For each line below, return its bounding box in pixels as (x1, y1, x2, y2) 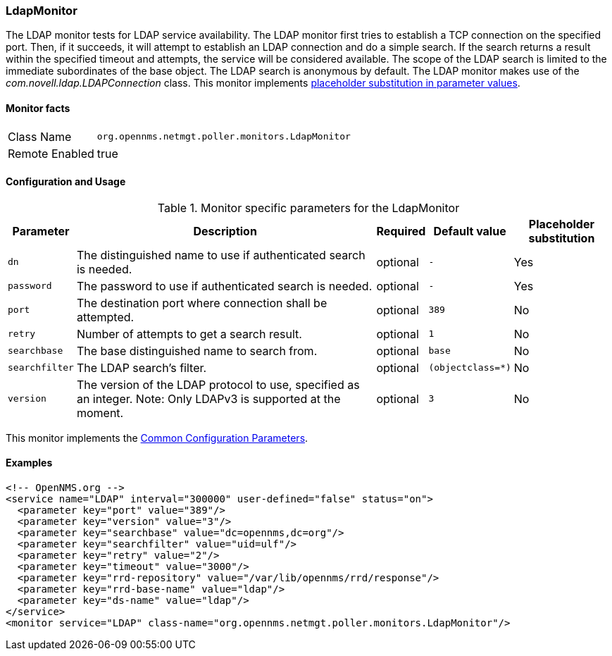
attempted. (76, 309, 135, 324)
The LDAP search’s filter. (76, 360, 207, 375)
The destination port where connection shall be (76, 295, 327, 310)
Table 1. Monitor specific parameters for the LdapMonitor (157, 200, 460, 215)
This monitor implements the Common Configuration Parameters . (6, 431, 308, 444)
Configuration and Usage (6, 175, 126, 188)
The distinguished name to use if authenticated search (76, 247, 366, 262)
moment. (76, 405, 124, 420)
